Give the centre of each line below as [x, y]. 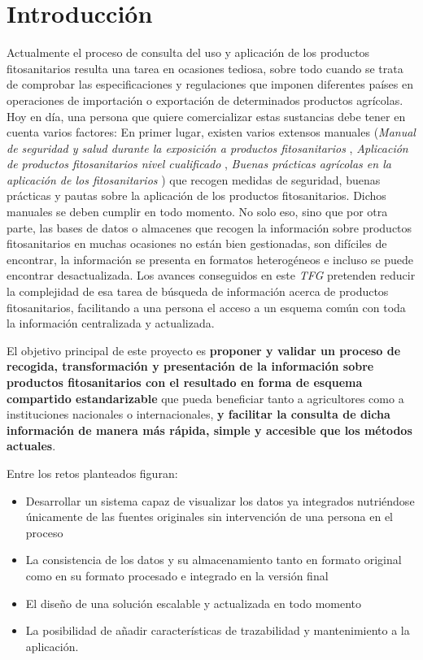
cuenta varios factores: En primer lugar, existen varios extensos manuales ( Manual [211, 132]
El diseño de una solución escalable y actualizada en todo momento [194, 603]
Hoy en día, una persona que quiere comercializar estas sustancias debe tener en [206, 116]
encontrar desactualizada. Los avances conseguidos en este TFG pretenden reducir [211, 275]
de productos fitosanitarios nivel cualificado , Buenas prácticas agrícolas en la [199, 164]
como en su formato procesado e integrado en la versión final [177, 575]
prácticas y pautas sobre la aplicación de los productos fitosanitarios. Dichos [196, 195]
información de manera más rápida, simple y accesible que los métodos [209, 430]
